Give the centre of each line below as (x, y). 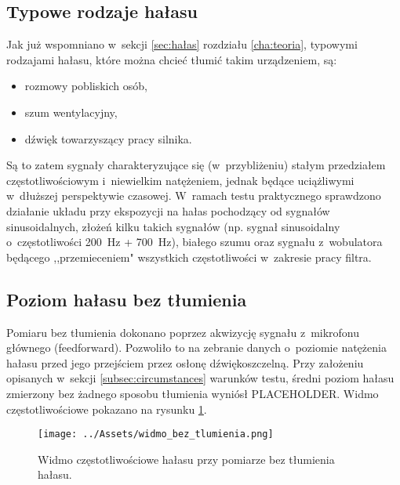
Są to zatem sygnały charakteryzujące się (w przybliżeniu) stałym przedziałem (196, 165)
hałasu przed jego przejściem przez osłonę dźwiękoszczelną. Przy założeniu (185, 362)
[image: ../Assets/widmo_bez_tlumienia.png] (156, 434)
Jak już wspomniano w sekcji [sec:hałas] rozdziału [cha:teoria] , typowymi (182, 44)
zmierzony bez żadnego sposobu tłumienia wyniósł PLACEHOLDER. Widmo (193, 393)
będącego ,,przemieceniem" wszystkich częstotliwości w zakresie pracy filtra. (189, 257)
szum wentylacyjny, (71, 112)
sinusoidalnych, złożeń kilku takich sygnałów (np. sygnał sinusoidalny (173, 226)
